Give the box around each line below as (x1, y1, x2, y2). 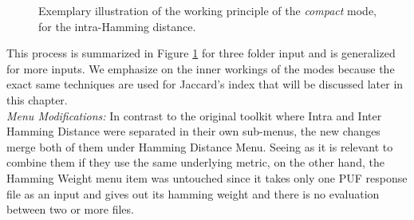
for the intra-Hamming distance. (38, 18, 196, 34)
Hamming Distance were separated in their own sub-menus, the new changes (6, 123, 380, 139)
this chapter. (6, 91, 68, 108)
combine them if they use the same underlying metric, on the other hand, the (6, 154, 384, 171)
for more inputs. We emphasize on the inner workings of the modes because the (6, 60, 395, 77)
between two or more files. (6, 201, 134, 218)
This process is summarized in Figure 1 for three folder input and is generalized (6, 45, 396, 61)
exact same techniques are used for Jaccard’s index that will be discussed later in (6, 76, 404, 92)
